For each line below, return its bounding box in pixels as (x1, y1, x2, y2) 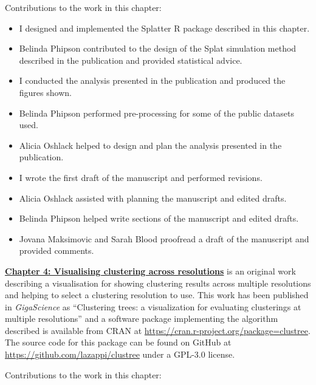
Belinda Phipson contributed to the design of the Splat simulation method (19, 42, 297, 55)
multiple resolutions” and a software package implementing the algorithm (5, 312, 278, 325)
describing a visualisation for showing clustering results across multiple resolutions (5, 276, 311, 289)
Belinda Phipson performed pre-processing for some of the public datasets (19, 106, 294, 119)
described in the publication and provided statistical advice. (19, 53, 242, 66)
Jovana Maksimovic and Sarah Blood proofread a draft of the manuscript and (19, 232, 309, 245)
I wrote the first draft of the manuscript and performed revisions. (19, 171, 263, 183)
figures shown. (19, 86, 72, 98)
